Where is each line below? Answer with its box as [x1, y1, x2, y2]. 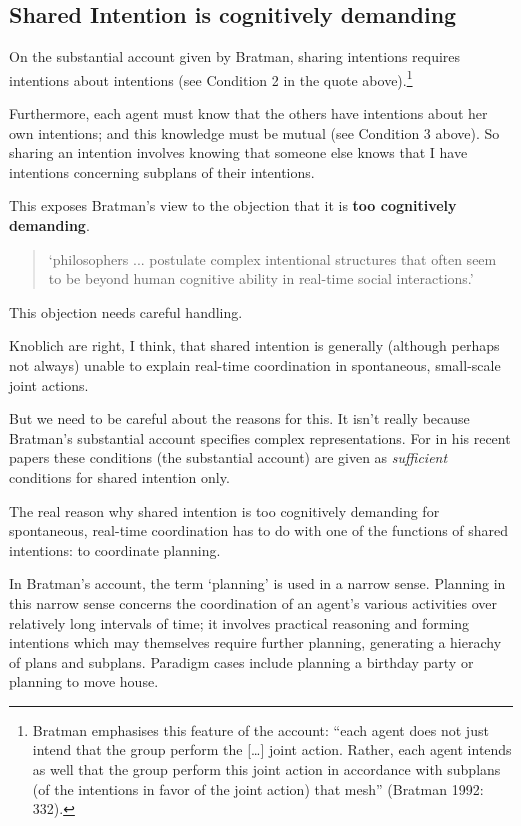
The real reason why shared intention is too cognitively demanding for [9, 500, 440, 521]
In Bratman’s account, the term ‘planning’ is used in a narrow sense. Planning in [9, 573, 506, 594]
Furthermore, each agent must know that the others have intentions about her [9, 103, 488, 124]
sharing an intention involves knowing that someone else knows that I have [9, 142, 468, 163]
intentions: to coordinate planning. [9, 539, 221, 560]
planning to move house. [9, 671, 159, 692]
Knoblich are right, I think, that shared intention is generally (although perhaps [9, 335, 500, 356]
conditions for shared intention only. [9, 466, 230, 487]
